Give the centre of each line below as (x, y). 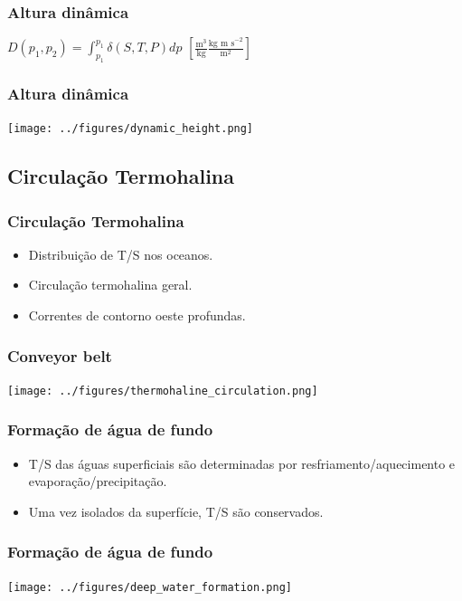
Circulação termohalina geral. (110, 285)
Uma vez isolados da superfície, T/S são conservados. (176, 511)
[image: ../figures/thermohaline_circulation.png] (163, 391)
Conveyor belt (60, 355)
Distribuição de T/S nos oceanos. (121, 254)
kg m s (222, 43)
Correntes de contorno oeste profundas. (137, 315)
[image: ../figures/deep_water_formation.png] (150, 587)
